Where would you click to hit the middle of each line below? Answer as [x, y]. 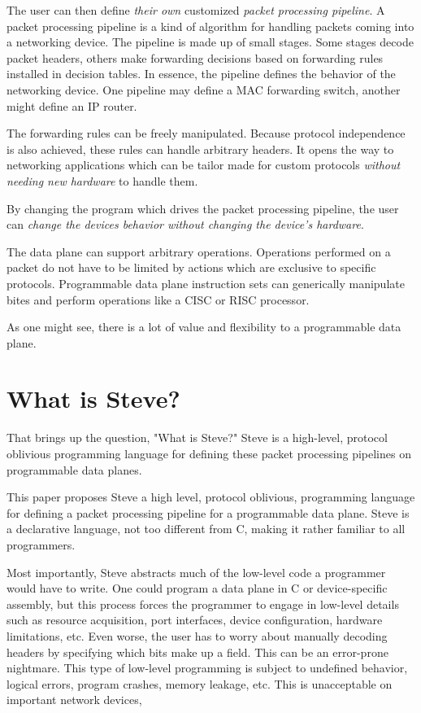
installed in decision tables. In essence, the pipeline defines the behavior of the [201, 74]
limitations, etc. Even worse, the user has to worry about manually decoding [197, 635]
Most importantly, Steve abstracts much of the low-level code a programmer [196, 572]
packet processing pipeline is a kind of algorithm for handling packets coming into [210, 26]
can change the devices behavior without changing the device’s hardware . [185, 224]
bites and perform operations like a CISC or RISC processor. [158, 299]
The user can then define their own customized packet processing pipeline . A [196, 10]
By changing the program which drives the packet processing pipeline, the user [203, 208]
